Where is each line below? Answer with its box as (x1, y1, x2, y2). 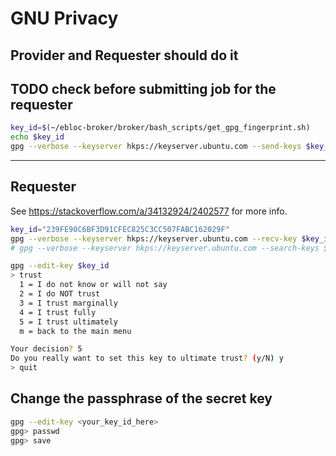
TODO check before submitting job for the (10, 80, 277, 97)
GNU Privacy (10, 7, 119, 30)
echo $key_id (10, 132, 65, 142)
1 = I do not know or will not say (19, 280, 168, 290)
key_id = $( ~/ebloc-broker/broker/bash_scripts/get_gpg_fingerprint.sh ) (10, 123, 311, 133)
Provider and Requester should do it (10, 47, 239, 64)
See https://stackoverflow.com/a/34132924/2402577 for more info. (10, 205, 288, 217)
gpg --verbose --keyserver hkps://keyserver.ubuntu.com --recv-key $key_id (10, 233, 333, 244)
